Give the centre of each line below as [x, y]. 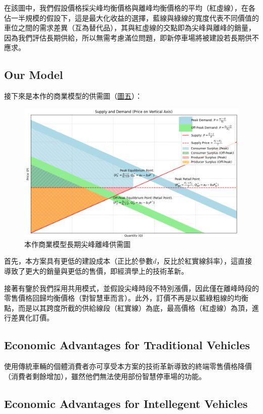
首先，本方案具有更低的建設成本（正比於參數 [78, 261]
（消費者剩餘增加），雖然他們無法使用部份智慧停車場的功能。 [105, 376]
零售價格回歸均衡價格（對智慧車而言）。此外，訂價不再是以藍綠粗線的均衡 [126, 298]
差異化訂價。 [32, 318]
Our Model [34, 75]
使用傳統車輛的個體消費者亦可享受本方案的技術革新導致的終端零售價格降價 [128, 366]
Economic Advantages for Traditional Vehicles [127, 345]
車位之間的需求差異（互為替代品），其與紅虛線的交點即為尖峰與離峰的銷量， [130, 28]
